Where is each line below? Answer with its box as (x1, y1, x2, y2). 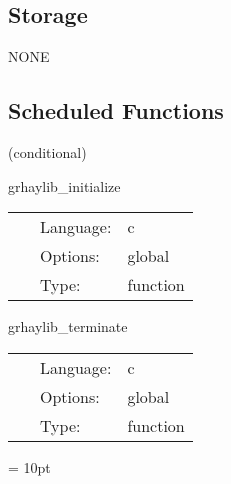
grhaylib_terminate (8, 316, 128, 337)
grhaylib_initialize (8, 175, 121, 196)
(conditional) (8, 142, 87, 162)
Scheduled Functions (8, 95, 224, 126)
